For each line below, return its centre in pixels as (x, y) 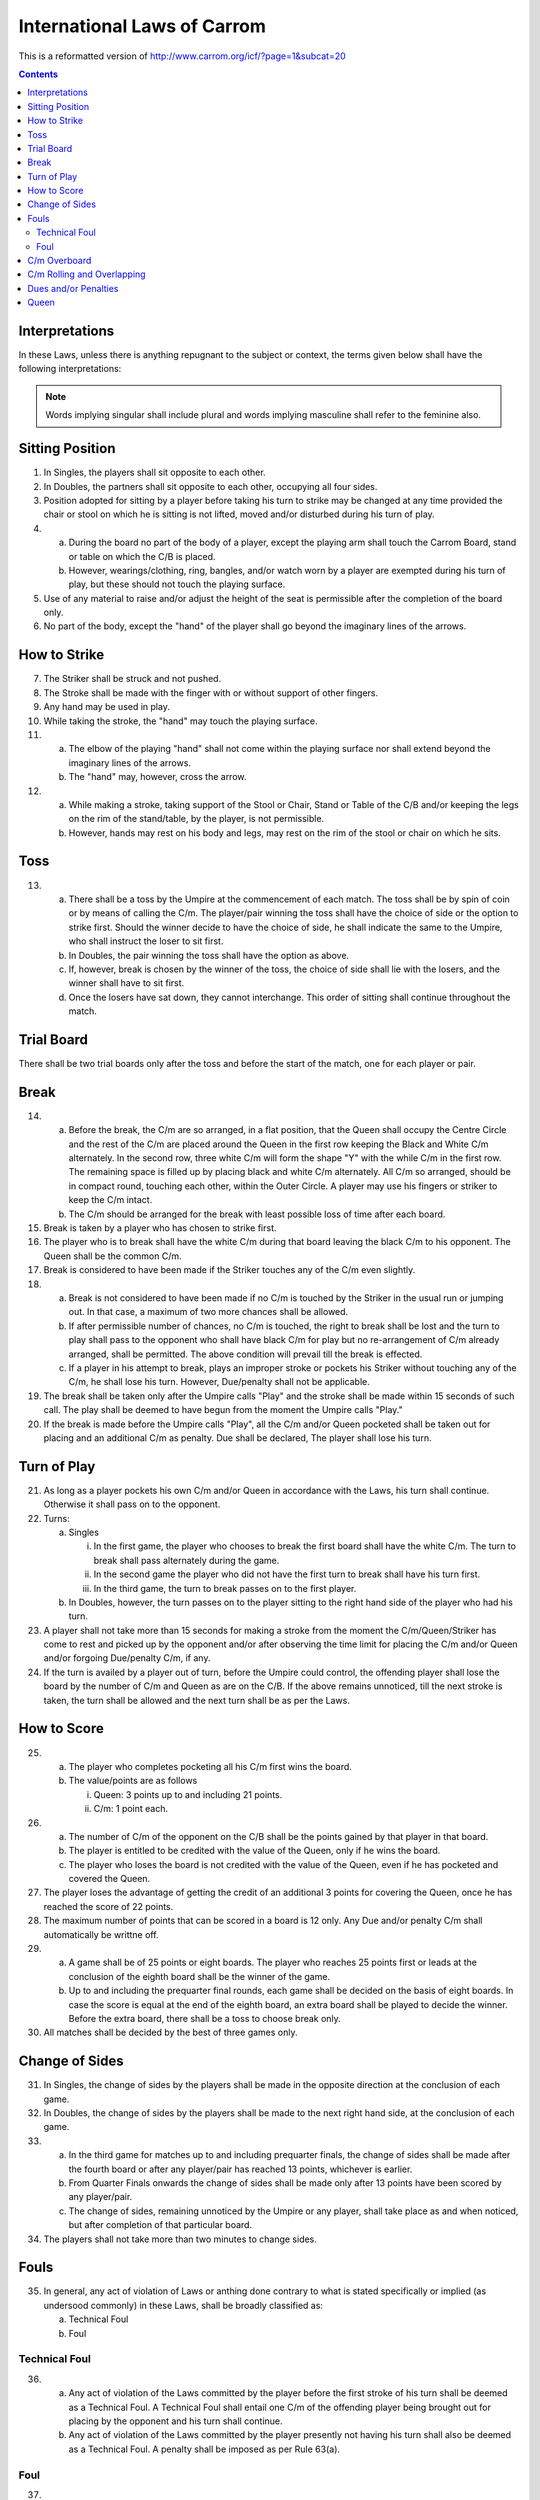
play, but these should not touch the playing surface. (177, 584)
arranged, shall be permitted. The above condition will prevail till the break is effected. (245, 1354)
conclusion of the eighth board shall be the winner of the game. (199, 1976)
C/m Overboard (59, 261)
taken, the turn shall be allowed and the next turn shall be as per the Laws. (196, 1700)
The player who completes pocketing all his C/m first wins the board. (210, 1766)
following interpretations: (70, 369)
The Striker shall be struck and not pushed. (132, 679)
